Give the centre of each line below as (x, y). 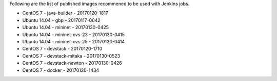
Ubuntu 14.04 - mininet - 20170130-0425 (66, 28)
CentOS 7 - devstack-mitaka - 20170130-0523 (71, 56)
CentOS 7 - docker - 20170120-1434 (61, 70)
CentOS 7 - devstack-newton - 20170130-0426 (72, 63)
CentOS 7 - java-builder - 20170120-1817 (65, 13)
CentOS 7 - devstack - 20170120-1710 (62, 49)
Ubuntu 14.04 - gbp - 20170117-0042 (62, 20)
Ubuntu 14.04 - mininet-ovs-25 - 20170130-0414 (74, 41)
